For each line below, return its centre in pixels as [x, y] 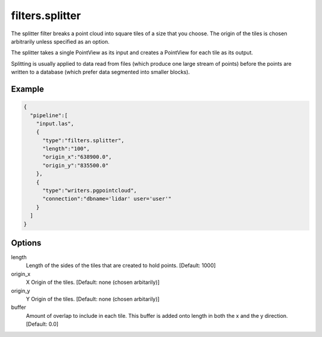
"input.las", [55, 123]
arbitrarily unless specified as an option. [60, 41]
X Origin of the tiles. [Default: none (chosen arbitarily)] [93, 282]
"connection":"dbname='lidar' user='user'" [107, 199]
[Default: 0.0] [42, 324]
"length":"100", [66, 149]
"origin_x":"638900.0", [77, 157]
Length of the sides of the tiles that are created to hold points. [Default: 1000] [121, 265]
